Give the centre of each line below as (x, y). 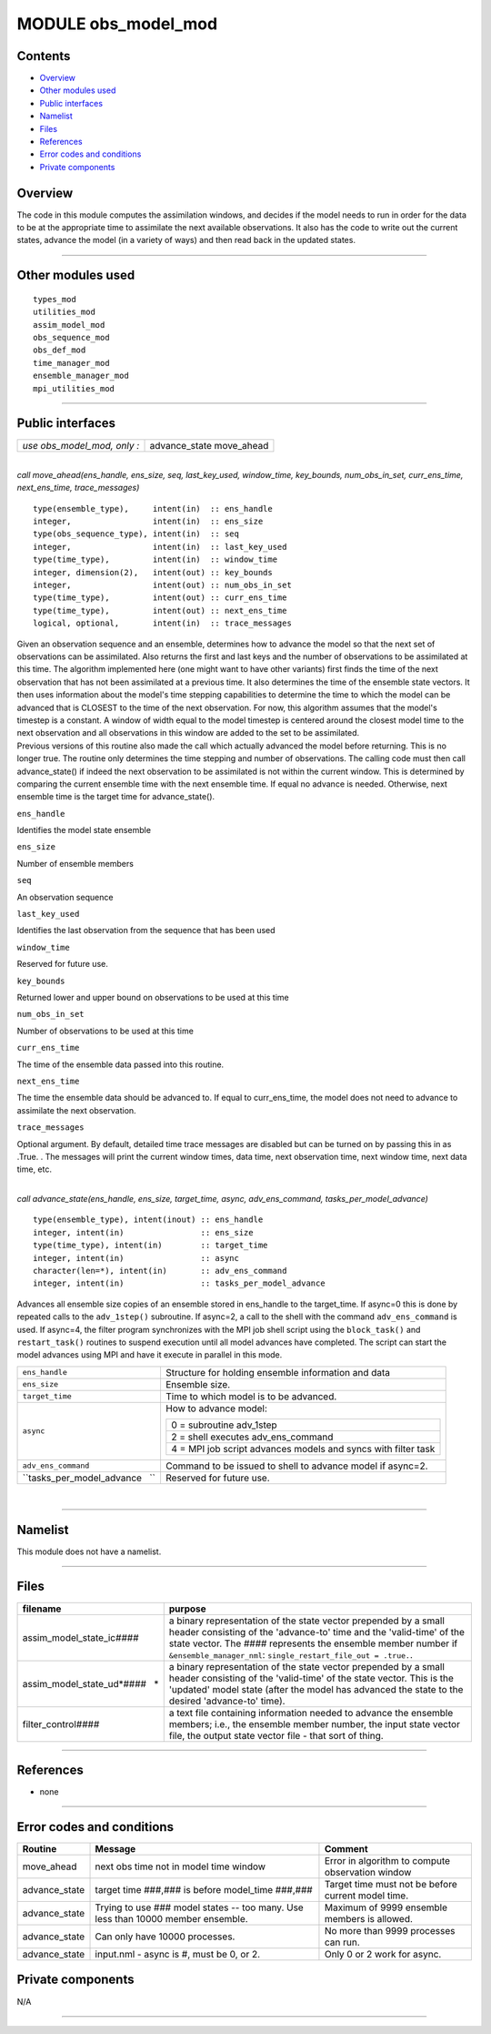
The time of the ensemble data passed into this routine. (120, 1064)
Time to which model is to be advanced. (251, 1396)
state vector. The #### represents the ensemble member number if (313, 1643)
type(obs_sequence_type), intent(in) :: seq (136, 534)
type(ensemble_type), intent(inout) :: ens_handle (148, 1220)
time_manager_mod (71, 363)
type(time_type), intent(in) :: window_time (155, 559)
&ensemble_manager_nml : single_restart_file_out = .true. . (291, 1654)
